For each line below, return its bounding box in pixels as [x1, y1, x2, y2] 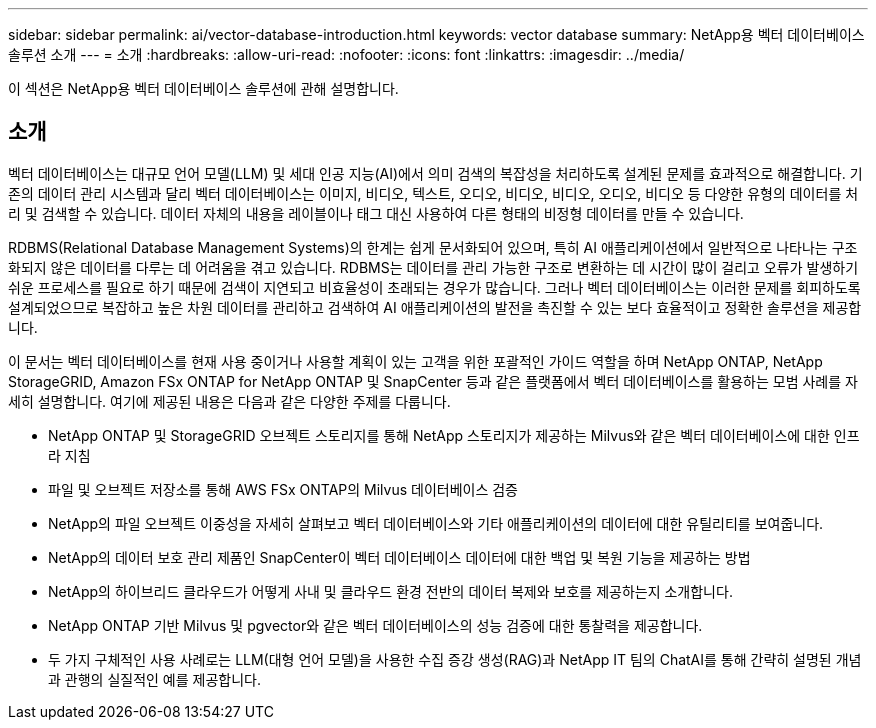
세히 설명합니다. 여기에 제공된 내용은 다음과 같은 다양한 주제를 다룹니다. [8, 392, 451, 410]
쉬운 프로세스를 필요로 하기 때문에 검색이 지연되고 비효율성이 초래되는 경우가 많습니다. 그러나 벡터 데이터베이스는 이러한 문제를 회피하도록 [8, 278, 861, 296]
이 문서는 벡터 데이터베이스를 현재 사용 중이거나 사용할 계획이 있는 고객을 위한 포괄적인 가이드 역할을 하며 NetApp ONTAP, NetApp [8, 352, 823, 370]
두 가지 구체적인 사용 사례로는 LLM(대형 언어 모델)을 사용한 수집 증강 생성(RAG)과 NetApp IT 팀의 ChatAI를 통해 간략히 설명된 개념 [48, 650, 862, 668]
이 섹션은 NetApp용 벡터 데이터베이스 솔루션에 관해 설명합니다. [8, 80, 399, 97]
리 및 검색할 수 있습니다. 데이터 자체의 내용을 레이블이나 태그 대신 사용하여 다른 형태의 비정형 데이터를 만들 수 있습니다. [8, 204, 744, 222]
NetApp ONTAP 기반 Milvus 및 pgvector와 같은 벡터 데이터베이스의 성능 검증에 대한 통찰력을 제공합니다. [48, 616, 703, 634]
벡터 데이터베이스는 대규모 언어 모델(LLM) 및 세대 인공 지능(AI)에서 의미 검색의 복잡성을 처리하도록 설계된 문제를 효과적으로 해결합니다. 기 [8, 164, 863, 182]
